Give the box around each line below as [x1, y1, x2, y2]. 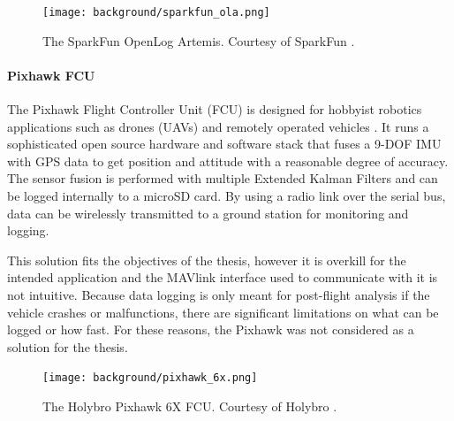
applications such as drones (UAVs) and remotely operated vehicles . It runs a [7, 117, 429, 135]
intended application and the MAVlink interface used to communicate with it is [7, 268, 438, 287]
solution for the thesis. [7, 337, 128, 356]
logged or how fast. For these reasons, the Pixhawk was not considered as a [7, 320, 414, 339]
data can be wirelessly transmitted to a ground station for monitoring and [7, 203, 409, 222]
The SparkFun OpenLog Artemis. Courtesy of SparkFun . [42, 31, 355, 50]
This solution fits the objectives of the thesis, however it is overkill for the [7, 250, 406, 269]
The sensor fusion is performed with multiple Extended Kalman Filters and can [7, 169, 438, 188]
